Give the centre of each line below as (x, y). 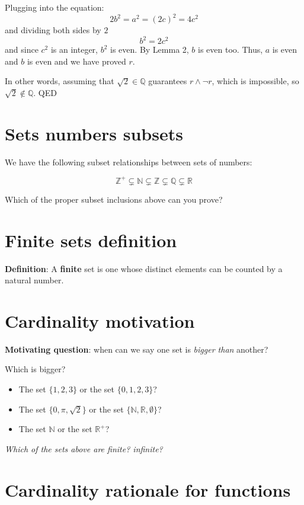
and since (22, 49)
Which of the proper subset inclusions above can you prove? (114, 199)
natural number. (34, 280)
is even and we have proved (76, 61)
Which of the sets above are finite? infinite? (84, 448)
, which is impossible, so (255, 81)
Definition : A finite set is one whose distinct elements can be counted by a (144, 268)
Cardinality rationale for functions (148, 489)
